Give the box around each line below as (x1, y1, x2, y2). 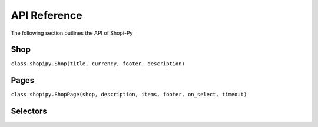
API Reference (11, 9, 82, 22)
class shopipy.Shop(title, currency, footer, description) (11, 61, 185, 67)
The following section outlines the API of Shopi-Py (11, 29, 133, 36)
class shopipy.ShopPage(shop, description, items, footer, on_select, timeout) (11, 91, 247, 98)
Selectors (11, 106, 47, 116)
